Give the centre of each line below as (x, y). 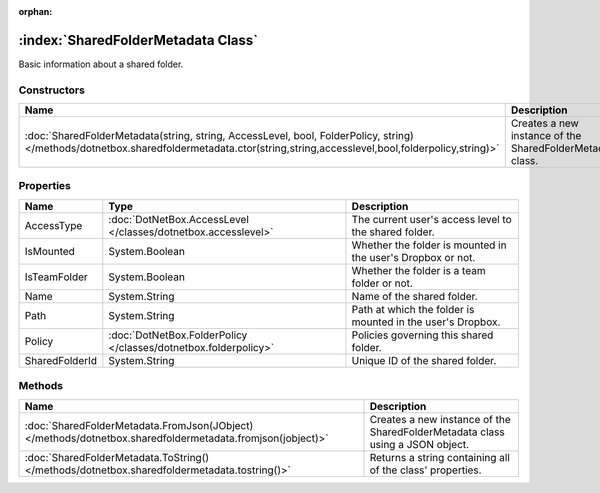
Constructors (51, 90)
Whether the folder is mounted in (429, 245)
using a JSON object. (419, 444)
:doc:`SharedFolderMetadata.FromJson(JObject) (139, 425)
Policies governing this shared (422, 335)
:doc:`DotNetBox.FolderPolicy (178, 335)
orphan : (35, 11)
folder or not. (382, 283)
